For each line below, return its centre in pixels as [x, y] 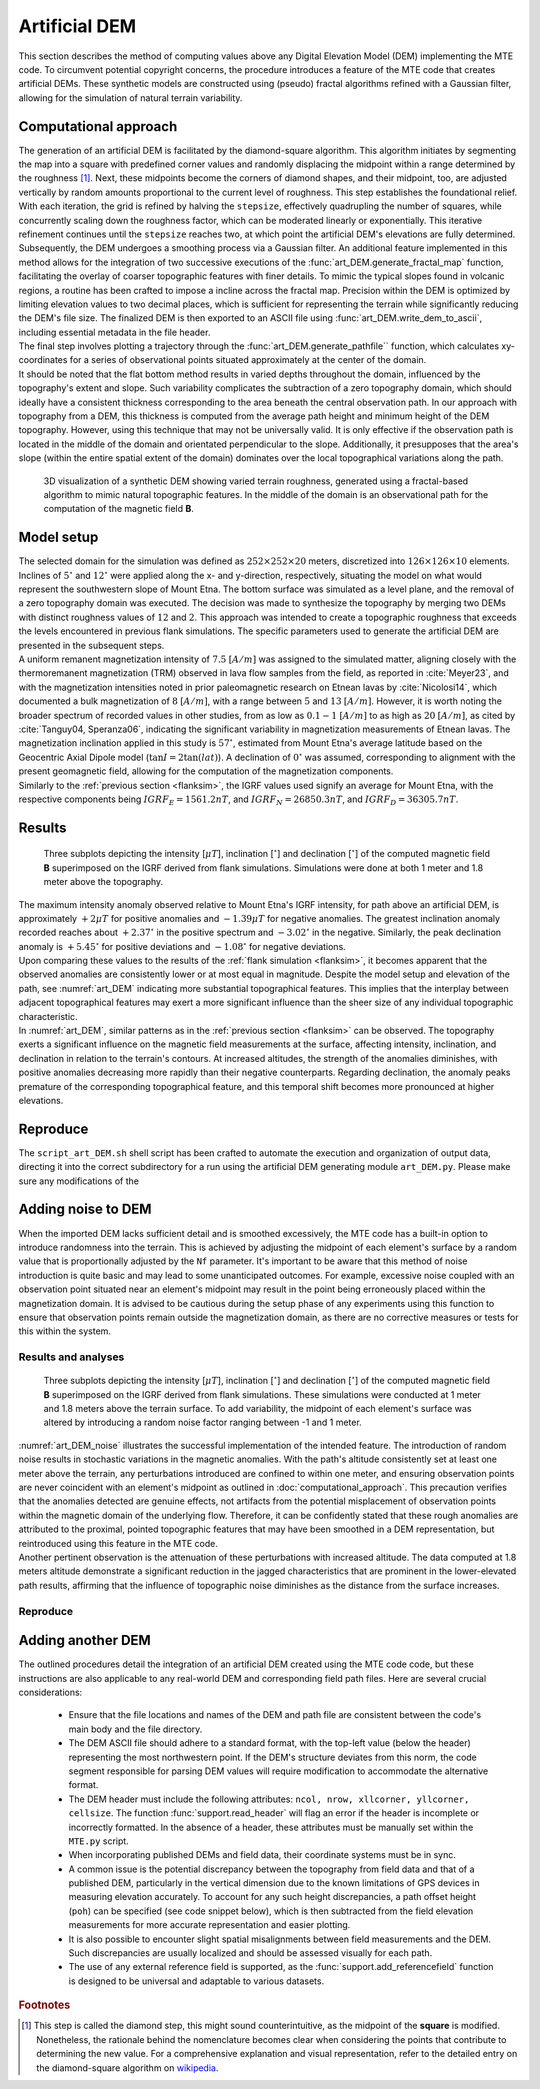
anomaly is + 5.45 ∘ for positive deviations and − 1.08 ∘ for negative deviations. [182, 946]
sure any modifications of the [79, 1181]
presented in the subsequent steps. [91, 645]
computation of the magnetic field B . [119, 509]
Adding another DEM [85, 1640]
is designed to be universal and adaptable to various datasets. [196, 1981]
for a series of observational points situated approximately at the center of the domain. [248, 360]
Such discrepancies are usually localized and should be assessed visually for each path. [250, 1953]
